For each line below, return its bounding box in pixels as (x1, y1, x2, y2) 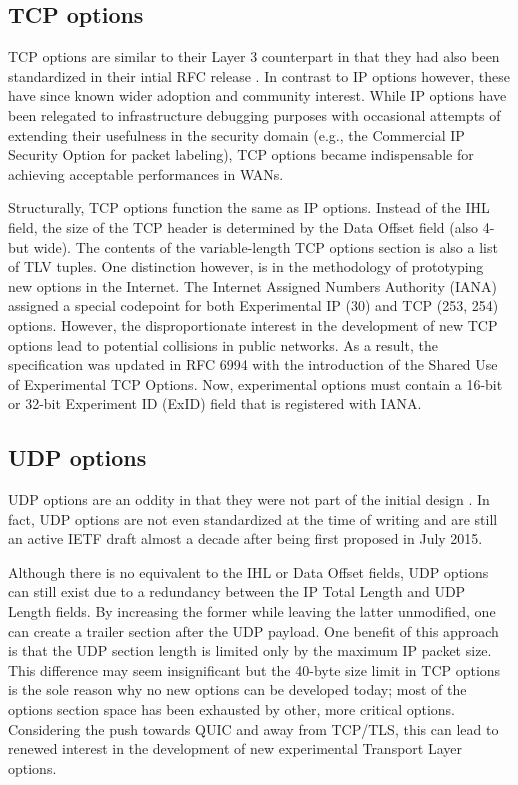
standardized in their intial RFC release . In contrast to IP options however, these (8, 65, 511, 86)
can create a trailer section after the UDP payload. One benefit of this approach (8, 620, 499, 641)
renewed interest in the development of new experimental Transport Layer (8, 738, 463, 759)
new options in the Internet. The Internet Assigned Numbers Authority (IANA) (8, 275, 497, 296)
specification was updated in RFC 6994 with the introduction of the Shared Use (8, 354, 498, 375)
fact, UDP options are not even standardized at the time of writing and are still (8, 508, 498, 529)
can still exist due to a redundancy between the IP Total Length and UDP (8, 581, 466, 602)
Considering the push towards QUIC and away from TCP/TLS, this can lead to (8, 718, 499, 739)
